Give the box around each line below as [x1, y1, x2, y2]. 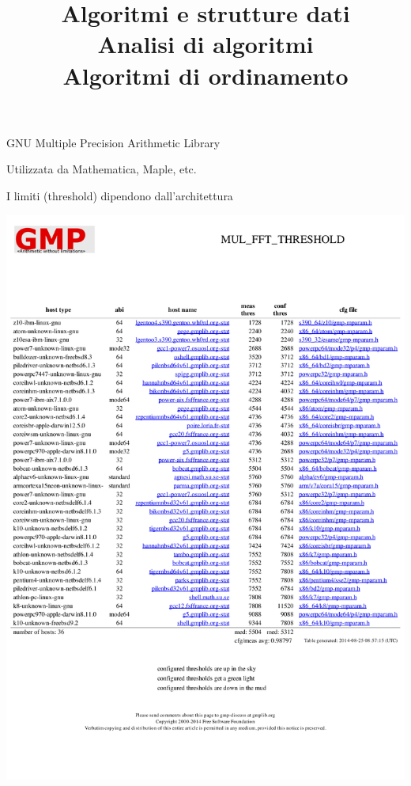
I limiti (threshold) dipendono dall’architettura [6, 187, 233, 203]
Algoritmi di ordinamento [62, 59, 349, 91]
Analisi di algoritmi [97, 28, 314, 60]
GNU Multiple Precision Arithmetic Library [6, 134, 221, 150]
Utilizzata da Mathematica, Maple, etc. [6, 161, 197, 177]
